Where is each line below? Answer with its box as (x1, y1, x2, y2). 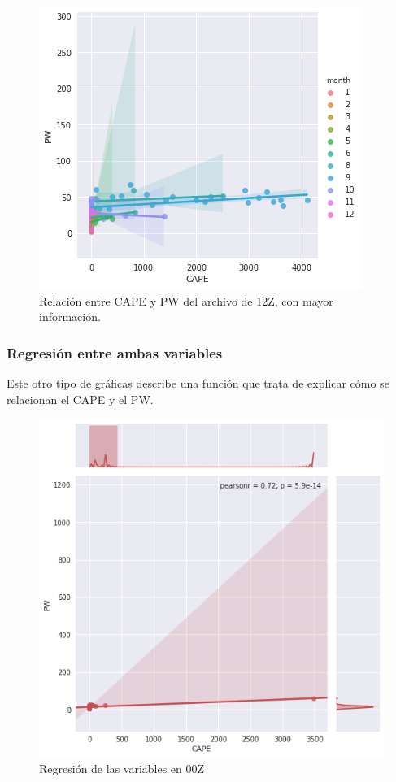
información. (39, 308, 101, 325)
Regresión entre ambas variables (7, 342, 223, 363)
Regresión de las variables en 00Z (39, 760, 205, 777)
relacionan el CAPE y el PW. (7, 390, 154, 407)
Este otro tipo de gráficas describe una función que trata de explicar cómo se (7, 375, 389, 391)
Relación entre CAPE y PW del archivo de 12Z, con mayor (39, 292, 333, 309)
